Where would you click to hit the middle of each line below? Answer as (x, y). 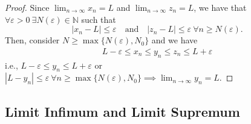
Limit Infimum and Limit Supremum (122, 111)
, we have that (220, 7)
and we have (174, 40)
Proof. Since (27, 7)
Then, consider (32, 40)
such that (99, 19)
